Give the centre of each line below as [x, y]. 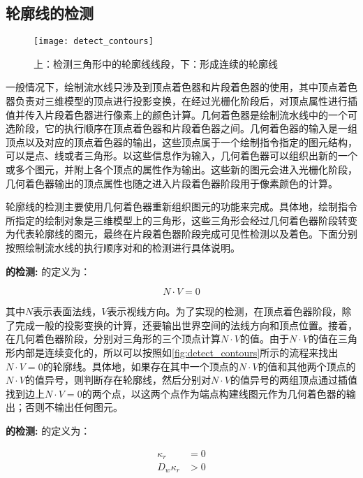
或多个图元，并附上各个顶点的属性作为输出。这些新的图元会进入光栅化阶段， [181, 169]
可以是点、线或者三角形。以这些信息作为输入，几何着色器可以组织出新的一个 [181, 155]
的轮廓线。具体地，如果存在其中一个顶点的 [141, 366]
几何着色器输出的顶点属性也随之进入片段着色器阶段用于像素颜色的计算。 [172, 183]
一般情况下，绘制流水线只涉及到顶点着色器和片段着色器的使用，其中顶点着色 [181, 87]
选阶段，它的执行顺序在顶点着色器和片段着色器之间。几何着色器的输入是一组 [181, 128]
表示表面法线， [67, 311]
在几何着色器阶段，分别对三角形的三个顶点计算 [113, 339]
